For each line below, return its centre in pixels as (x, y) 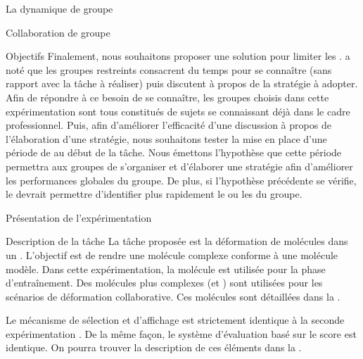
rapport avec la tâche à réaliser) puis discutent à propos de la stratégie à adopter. (182, 83)
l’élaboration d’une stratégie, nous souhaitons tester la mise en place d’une (166, 138)
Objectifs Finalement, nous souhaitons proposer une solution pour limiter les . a (178, 56)
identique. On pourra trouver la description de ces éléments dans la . (154, 347)
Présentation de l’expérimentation (79, 217)
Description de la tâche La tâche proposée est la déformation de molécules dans (177, 241)
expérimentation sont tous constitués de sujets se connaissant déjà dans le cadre (178, 111)
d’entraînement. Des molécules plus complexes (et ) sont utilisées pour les (164, 283)
